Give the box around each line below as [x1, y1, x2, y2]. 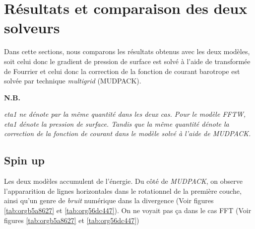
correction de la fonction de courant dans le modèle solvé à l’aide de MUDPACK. [4, 128, 251, 139]
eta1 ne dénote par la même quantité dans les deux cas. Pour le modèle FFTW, [4, 109, 246, 119]
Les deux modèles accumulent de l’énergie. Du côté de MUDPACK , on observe [4, 176, 243, 186]
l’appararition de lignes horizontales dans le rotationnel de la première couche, [4, 185, 242, 196]
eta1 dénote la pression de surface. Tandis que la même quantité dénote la [4, 118, 229, 129]
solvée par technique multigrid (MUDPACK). [4, 76, 141, 86]
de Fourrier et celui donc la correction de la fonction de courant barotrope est [4, 66, 240, 76]
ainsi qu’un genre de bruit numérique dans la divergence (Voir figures [4, 195, 214, 206]
